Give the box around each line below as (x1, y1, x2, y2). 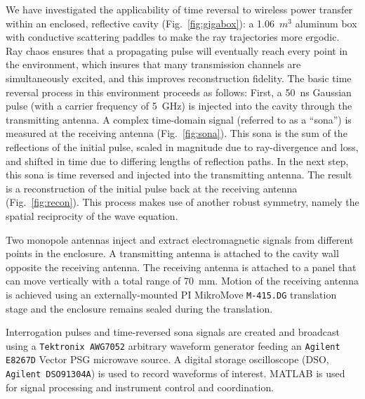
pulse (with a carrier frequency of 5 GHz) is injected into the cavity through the (6, 98, 352, 113)
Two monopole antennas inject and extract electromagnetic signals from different (6, 232, 354, 247)
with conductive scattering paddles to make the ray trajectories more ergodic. (6, 30, 340, 44)
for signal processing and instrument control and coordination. (6, 379, 274, 394)
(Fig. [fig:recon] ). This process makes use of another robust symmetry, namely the (6, 195, 359, 209)
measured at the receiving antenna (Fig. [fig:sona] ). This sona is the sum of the (6, 126, 347, 140)
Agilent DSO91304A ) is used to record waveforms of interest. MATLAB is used (6, 366, 345, 381)
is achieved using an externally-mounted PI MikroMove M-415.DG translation (6, 287, 337, 301)
